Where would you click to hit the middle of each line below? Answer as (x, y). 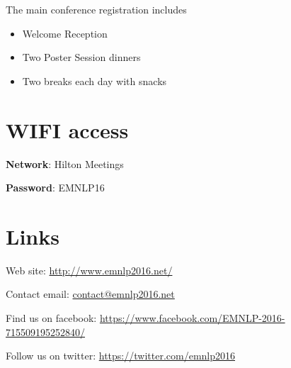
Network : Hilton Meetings (65, 163)
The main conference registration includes (96, 9)
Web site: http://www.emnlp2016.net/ (89, 270)
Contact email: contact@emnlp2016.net (90, 294)
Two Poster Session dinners (81, 57)
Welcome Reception (65, 33)
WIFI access (67, 129)
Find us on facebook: (51, 318)
